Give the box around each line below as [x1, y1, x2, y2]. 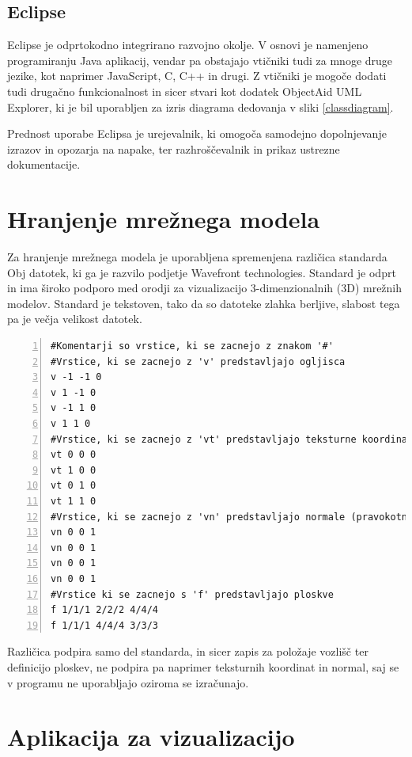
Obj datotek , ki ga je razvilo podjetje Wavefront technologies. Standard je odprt [7, 264, 396, 280]
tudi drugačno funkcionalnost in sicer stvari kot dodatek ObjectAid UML [7, 82, 362, 99]
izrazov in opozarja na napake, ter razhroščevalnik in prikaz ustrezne [7, 140, 340, 157]
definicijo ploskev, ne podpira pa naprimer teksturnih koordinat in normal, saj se [7, 658, 399, 675]
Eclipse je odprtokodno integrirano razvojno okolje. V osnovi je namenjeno [7, 36, 369, 53]
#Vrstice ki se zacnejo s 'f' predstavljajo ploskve [51, 588, 334, 600]
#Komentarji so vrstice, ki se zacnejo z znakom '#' [51, 340, 334, 352]
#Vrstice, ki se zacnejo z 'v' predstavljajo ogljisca [51, 356, 346, 367]
